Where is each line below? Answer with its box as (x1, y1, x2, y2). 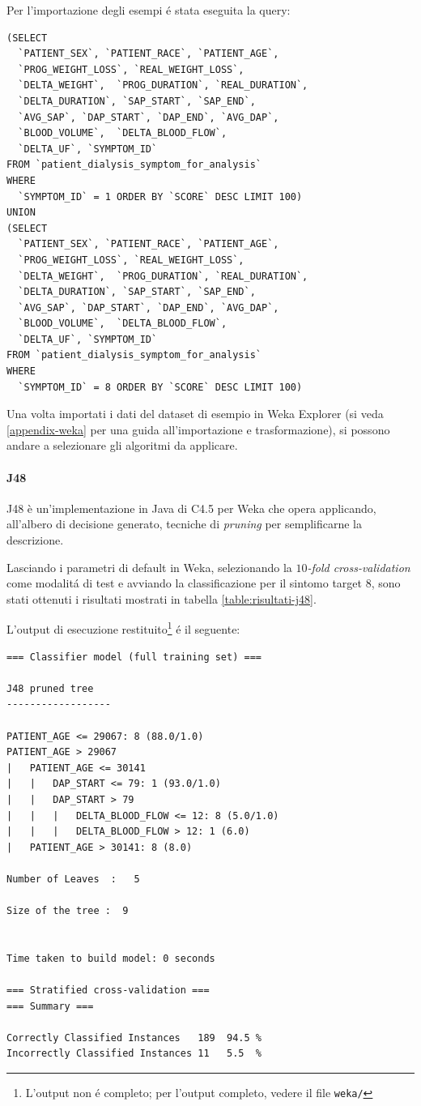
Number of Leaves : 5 (6, 873, 140, 885)
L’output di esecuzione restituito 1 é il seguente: (6, 618, 240, 638)
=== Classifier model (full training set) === (6, 651, 262, 663)
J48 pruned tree (6, 682, 94, 694)
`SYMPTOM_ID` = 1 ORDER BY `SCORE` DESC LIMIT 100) (18, 190, 303, 203)
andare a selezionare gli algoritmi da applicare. (6, 437, 238, 454)
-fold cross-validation (307, 558, 410, 575)
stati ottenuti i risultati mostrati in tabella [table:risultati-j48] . (6, 590, 317, 607)
